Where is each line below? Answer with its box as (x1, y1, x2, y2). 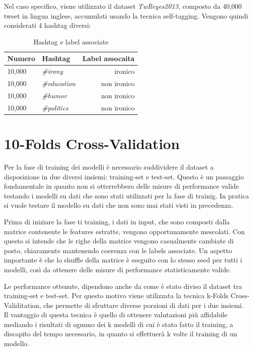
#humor (42, 90, 67, 100)
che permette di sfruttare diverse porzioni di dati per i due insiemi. (43, 300, 244, 310)
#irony (42, 66, 63, 76)
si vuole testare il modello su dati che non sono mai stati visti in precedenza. (4, 200, 233, 210)
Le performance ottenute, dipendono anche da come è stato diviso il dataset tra (4, 281, 242, 291)
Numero (7, 53, 36, 64)
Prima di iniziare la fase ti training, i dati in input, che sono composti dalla (4, 216, 230, 226)
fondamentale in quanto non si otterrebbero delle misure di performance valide (4, 181, 239, 191)
